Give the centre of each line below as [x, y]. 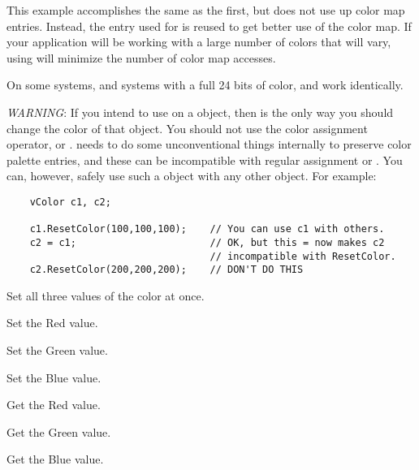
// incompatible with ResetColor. [303, 256]
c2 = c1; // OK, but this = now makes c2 [207, 242]
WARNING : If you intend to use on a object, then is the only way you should [200, 112]
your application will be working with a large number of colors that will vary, [199, 42]
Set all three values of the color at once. [106, 295]
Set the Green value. [57, 350]
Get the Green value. [59, 431]
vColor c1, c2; [70, 202]
